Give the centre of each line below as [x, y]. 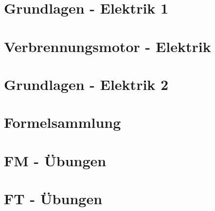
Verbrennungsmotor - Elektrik [107, 46]
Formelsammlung [63, 122]
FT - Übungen [53, 199]
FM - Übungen [55, 160]
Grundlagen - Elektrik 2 [86, 84]
